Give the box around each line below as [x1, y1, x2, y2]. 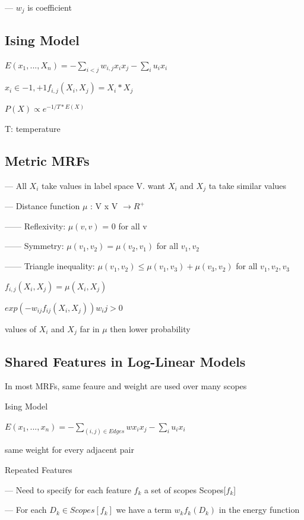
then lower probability [110, 322, 191, 335]
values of [5, 322, 36, 335]
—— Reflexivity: [5, 219, 66, 232]
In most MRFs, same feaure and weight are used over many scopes [5, 380, 247, 392]
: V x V [90, 200, 118, 212]
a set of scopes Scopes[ [144, 483, 226, 496]
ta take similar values [208, 179, 287, 191]
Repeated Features [5, 463, 72, 475]
